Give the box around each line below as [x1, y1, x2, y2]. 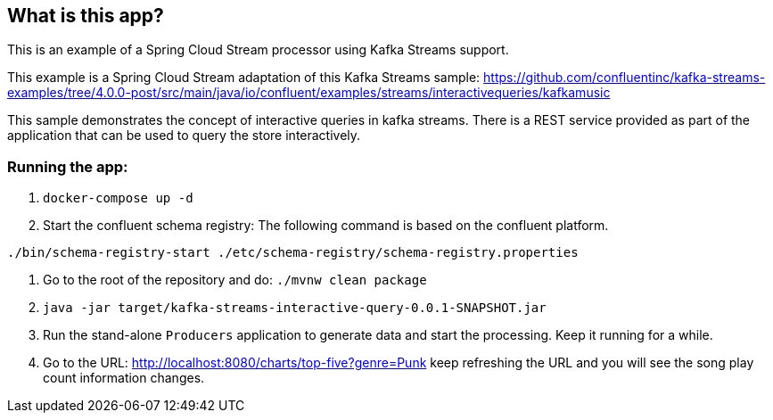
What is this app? [7, 4, 164, 27]
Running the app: [7, 157, 128, 176]
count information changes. [43, 370, 205, 386]
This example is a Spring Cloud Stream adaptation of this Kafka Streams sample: [7, 70, 481, 86]
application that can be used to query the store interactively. [7, 128, 361, 144]
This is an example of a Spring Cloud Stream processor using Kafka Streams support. [7, 42, 509, 58]
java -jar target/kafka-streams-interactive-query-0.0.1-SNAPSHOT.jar [43, 301, 547, 316]
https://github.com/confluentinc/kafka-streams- [483, 70, 766, 86]
